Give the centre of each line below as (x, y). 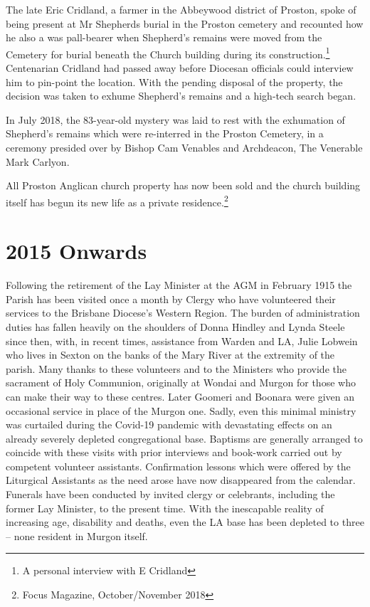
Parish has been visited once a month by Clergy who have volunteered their (171, 299)
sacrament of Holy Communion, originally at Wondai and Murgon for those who (181, 382)
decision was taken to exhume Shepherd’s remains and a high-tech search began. (181, 96)
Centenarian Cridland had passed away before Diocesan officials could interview (180, 68)
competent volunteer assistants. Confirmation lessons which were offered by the (178, 466)
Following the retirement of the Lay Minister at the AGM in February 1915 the (179, 285)
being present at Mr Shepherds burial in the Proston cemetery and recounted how (185, 23)
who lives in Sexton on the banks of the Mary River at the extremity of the (170, 355)
